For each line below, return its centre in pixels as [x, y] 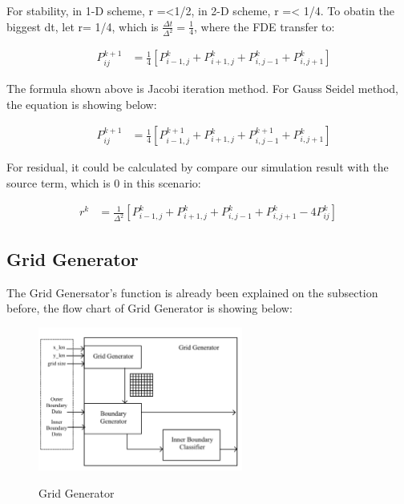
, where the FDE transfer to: [265, 26]
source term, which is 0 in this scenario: [104, 182]
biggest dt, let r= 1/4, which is [83, 26]
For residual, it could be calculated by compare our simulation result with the [198, 167]
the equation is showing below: [82, 104]
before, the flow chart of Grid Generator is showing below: [149, 308]
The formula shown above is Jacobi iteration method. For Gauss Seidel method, [202, 88]
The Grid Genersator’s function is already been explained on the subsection [192, 292]
